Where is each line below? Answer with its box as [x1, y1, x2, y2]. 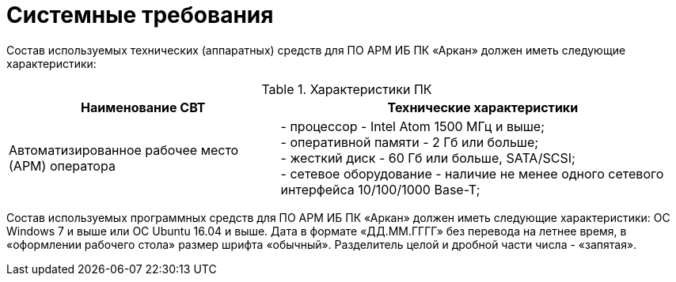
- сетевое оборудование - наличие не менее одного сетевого [280, 165, 664, 182]
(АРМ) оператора [9, 157, 116, 174]
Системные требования [6, 2, 274, 28]
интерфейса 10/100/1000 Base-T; [280, 181, 480, 197]
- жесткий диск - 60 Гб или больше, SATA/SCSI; [280, 149, 575, 166]
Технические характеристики [387, 99, 579, 115]
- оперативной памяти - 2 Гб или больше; [280, 133, 539, 150]
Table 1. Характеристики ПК [261, 81, 432, 97]
